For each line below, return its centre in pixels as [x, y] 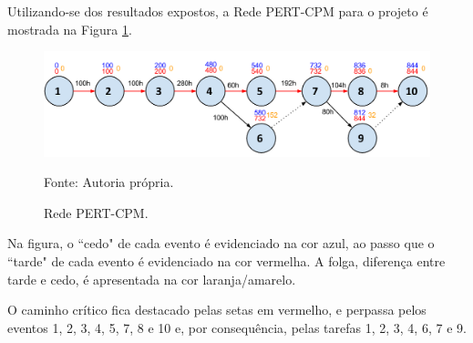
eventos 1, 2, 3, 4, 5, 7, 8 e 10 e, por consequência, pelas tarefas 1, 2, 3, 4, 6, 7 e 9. [237, 327]
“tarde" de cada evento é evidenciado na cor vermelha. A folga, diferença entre [226, 261]
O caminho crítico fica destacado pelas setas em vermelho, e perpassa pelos [217, 310]
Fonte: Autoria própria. [109, 182]
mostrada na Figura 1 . [70, 29]
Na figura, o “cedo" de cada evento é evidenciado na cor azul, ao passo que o [221, 243]
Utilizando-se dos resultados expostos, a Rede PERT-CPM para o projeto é [218, 11]
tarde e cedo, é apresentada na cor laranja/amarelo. [152, 279]
